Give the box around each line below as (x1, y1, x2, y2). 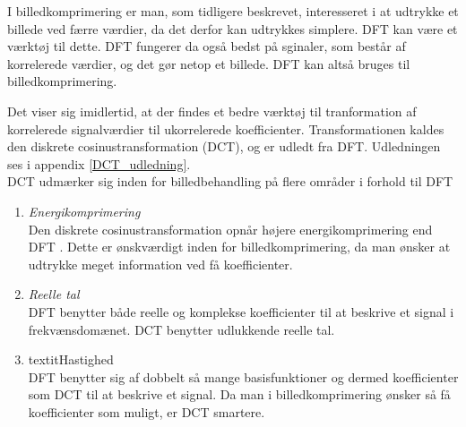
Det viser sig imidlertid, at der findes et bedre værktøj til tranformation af (7, 101, 417, 120)
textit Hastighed (28, 350, 114, 369)
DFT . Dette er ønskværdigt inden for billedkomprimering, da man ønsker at (28, 237, 451, 256)
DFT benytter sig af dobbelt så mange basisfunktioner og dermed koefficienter (28, 367, 459, 386)
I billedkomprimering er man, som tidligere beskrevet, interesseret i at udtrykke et (7, 2, 459, 20)
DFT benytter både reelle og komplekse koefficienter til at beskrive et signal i (28, 302, 454, 320)
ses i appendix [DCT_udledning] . (7, 154, 191, 173)
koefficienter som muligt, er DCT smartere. (28, 402, 265, 421)
